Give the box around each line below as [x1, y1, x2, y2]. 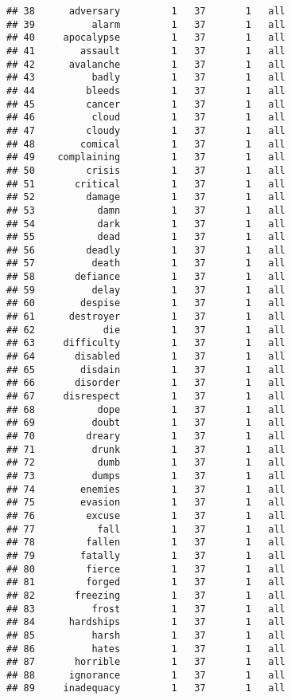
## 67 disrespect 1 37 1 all [6, 391, 285, 403]
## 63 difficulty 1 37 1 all [6, 337, 285, 349]
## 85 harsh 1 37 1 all [6, 629, 285, 641]
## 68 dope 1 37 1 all [6, 403, 285, 415]
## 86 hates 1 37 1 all [6, 643, 285, 655]
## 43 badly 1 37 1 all [6, 72, 285, 84]
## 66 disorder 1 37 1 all [6, 377, 285, 389]
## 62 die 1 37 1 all [6, 324, 285, 336]
